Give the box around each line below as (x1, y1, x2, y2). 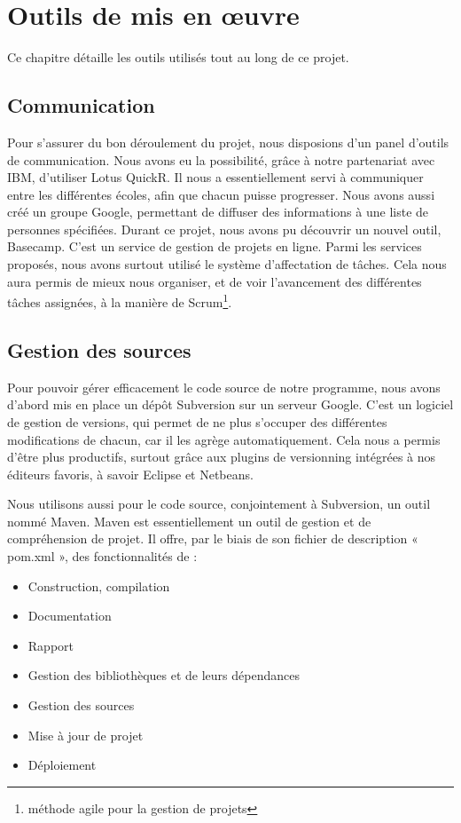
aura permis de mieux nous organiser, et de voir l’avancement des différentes (7, 272, 422, 290)
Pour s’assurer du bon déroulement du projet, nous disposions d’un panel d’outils (7, 132, 449, 151)
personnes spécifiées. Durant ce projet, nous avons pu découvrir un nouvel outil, (7, 219, 441, 238)
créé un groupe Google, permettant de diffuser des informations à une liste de (7, 202, 429, 221)
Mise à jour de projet (27, 725, 144, 744)
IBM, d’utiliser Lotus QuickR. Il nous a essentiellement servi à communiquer (7, 168, 424, 186)
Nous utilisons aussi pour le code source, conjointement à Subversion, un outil (7, 495, 431, 513)
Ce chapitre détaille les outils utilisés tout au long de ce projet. (7, 48, 349, 67)
